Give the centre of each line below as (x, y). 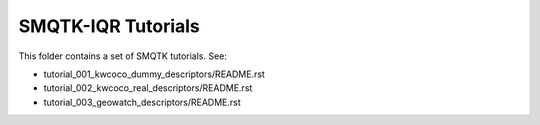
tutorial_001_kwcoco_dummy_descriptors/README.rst (154, 74)
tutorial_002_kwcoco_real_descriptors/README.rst (148, 88)
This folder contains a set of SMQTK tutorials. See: (122, 56)
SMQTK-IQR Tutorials (109, 26)
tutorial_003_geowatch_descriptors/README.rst (142, 102)
